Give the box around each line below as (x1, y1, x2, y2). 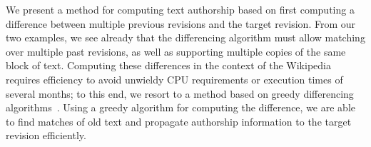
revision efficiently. (6, 128, 86, 143)
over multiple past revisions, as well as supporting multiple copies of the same (6, 44, 346, 59)
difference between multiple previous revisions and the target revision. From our (6, 16, 355, 31)
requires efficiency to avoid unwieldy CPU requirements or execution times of (6, 71, 343, 86)
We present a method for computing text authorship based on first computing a (6, 2, 355, 16)
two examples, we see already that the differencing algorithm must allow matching (6, 30, 365, 45)
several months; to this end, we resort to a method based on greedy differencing (6, 86, 354, 101)
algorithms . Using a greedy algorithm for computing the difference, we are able (6, 100, 355, 115)
